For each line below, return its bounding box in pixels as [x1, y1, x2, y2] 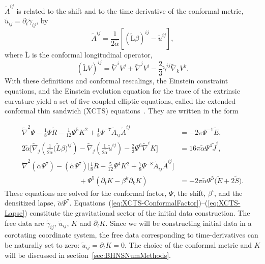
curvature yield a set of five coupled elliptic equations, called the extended [5, 95, 236, 106]
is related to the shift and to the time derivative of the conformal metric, [16, 5, 244, 16]
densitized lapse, [5, 197, 55, 208]
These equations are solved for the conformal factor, [5, 187, 167, 198]
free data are [5, 217, 44, 228]
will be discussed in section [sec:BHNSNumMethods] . [5, 250, 171, 260]
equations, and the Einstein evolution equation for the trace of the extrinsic [5, 85, 240, 96]
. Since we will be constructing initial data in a [105, 217, 252, 228]
